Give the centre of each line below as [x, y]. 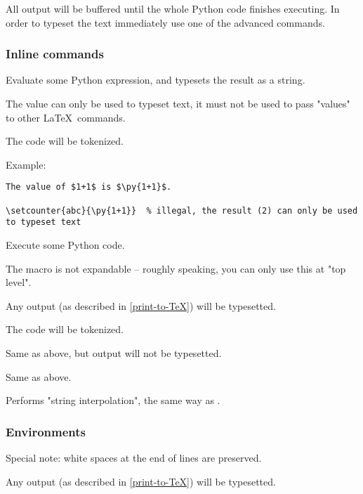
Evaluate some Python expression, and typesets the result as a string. [156, 80]
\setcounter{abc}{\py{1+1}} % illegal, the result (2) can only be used [182, 210]
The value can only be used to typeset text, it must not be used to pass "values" [178, 103]
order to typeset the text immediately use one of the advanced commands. [165, 22]
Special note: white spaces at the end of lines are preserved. [134, 457]
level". [19, 282]
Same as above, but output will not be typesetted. [114, 352]
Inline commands [55, 54]
